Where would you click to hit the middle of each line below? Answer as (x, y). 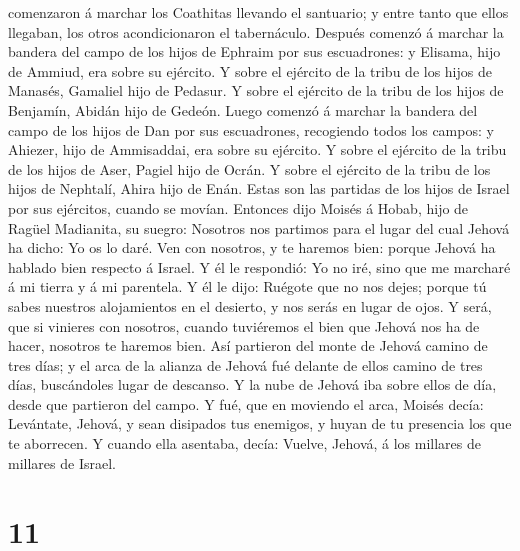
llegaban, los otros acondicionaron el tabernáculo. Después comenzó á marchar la (256, 31)
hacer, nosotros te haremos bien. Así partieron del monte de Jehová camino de (248, 345)
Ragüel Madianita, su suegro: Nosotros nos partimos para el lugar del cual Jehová (259, 227)
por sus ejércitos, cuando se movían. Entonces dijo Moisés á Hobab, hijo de (238, 207)
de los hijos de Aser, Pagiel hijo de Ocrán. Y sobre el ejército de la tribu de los (249, 168)
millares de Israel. (62, 462)
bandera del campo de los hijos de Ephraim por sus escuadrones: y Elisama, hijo (254, 51)
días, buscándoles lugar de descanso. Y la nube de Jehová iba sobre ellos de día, (252, 384)
